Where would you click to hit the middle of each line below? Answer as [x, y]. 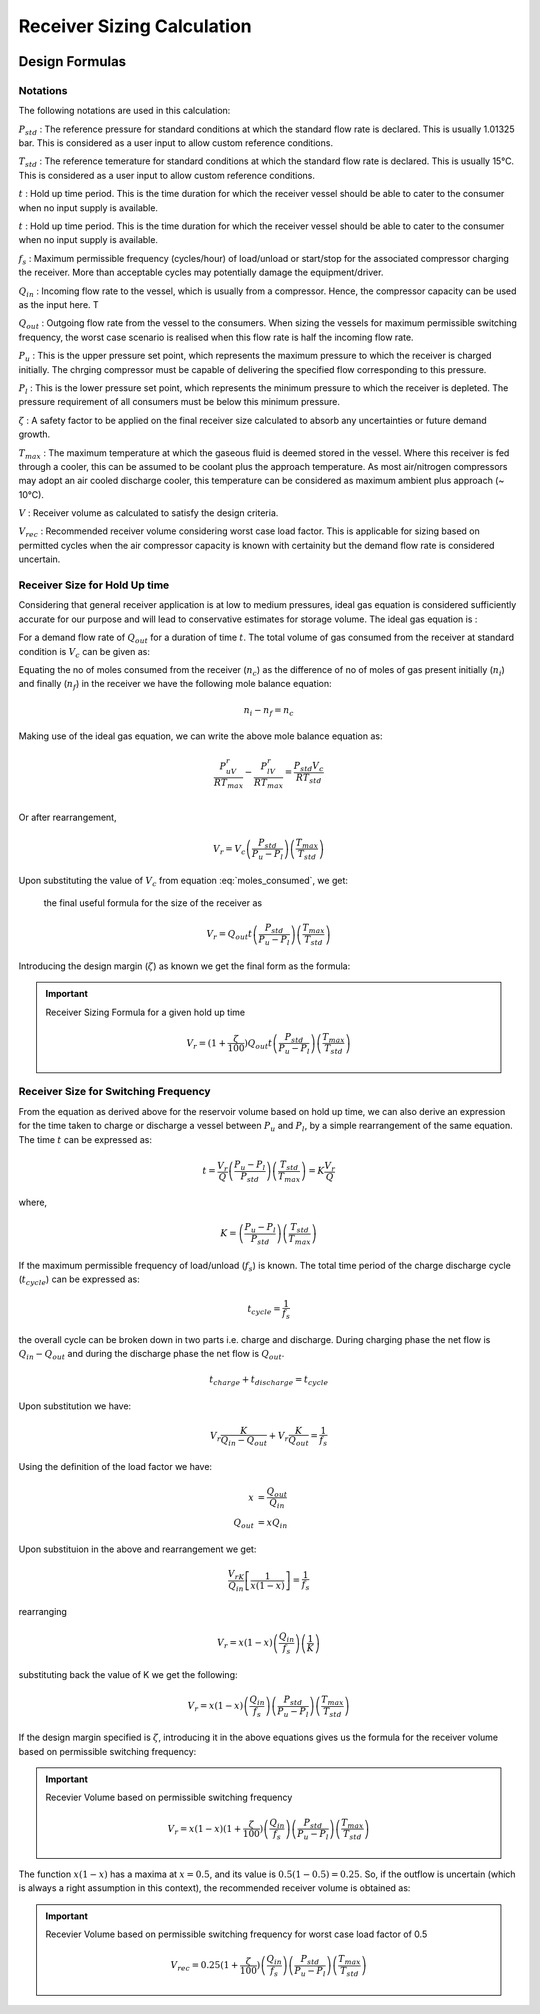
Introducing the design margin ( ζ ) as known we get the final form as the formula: [184, 966]
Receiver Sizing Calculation [135, 26]
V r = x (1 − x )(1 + [204, 1830]
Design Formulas [72, 61]
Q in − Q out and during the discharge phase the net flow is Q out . [151, 1355]
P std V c [308, 767]
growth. [34, 434]
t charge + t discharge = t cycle [268, 1381]
